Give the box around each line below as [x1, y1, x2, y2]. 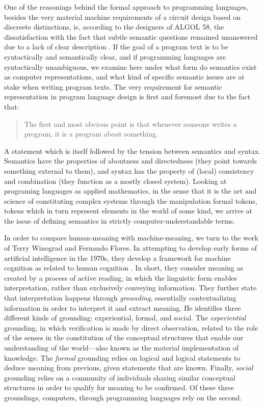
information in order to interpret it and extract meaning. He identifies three [4, 302, 241, 313]
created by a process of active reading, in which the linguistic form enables [4, 272, 237, 283]
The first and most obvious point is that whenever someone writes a [24, 118, 237, 129]
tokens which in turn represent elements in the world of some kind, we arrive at [4, 205, 253, 216]
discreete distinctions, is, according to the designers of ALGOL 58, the [4, 21, 224, 32]
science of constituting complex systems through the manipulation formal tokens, [4, 195, 257, 206]
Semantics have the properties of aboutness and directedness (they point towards [4, 155, 257, 166]
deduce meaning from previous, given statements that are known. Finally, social [4, 362, 253, 373]
